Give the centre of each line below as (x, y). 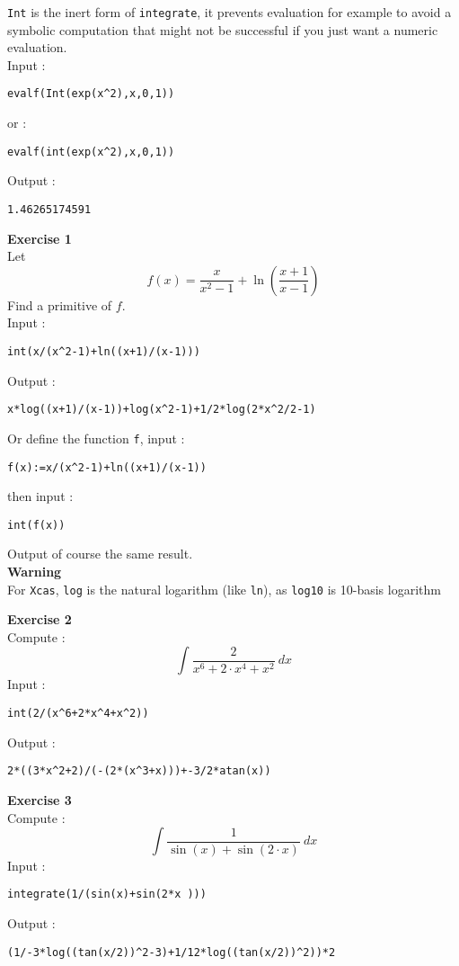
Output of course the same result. (100, 554)
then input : (40, 496)
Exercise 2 (40, 619)
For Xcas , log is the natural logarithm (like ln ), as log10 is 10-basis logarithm (224, 589)
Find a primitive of (60, 304)
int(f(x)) (36, 525)
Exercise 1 (40, 238)
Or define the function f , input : (96, 438)
